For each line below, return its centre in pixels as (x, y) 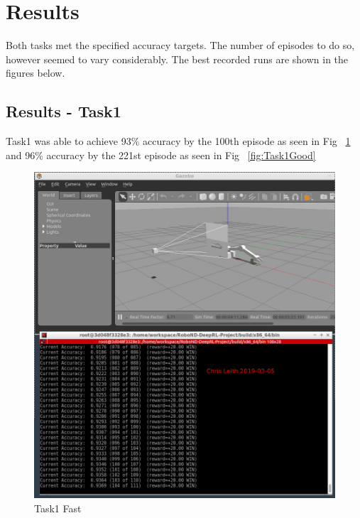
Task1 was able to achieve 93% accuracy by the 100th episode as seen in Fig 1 (178, 141)
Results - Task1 (64, 111)
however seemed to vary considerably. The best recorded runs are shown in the (177, 59)
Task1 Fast (58, 508)
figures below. (36, 73)
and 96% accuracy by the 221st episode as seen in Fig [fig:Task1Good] (161, 155)
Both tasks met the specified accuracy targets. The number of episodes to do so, (180, 45)
